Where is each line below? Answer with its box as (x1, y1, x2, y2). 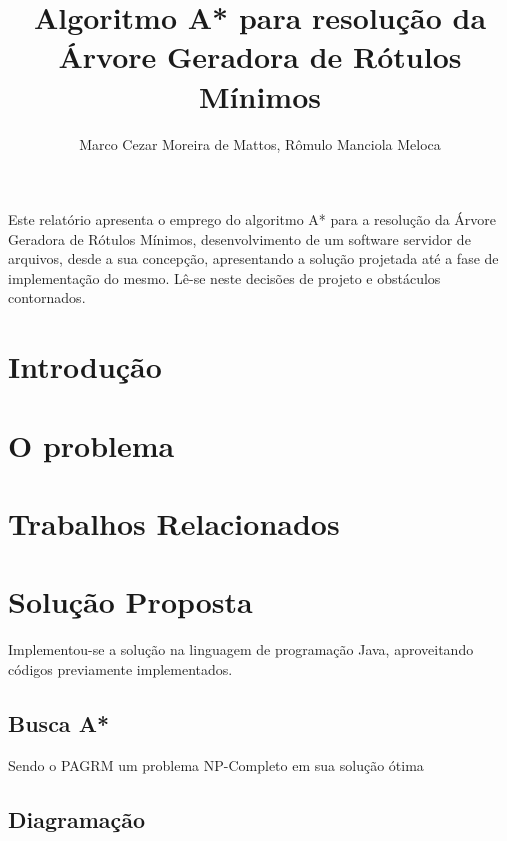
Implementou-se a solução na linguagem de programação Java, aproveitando (8, 639, 474, 660)
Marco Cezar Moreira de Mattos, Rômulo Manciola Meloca (79, 133, 441, 154)
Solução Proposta (8, 581, 253, 622)
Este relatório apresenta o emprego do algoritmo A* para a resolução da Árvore (8, 209, 497, 230)
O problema (8, 424, 175, 465)
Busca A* (8, 707, 109, 738)
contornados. (8, 287, 86, 308)
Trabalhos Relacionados (8, 503, 340, 543)
